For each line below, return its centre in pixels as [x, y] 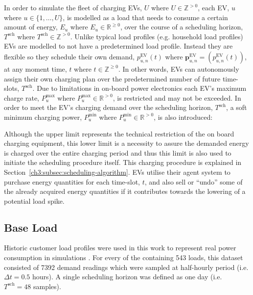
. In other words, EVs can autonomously [179, 68]
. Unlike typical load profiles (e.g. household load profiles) [157, 36]
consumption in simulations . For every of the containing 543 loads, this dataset [124, 257]
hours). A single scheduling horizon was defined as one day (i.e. [127, 277]
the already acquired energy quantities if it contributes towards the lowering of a [125, 191]
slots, [12, 88]
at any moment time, [35, 68]
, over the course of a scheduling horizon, [182, 27]
